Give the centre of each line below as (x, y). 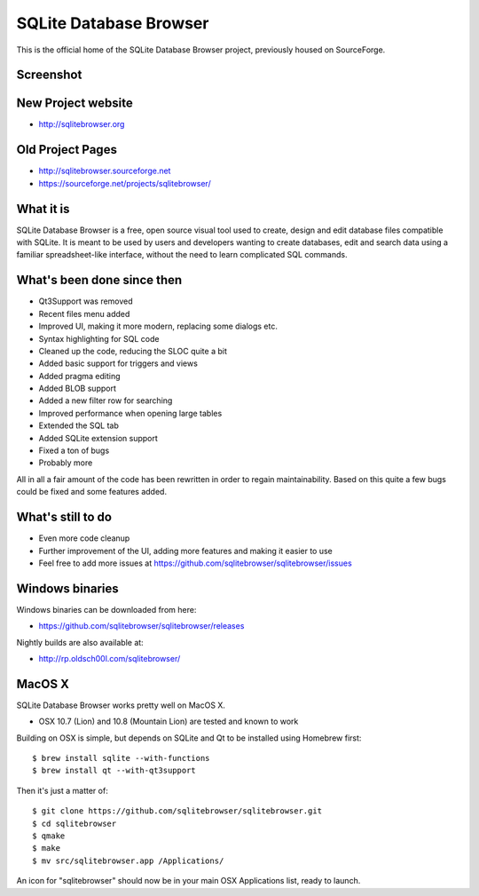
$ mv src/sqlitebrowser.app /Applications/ (128, 860)
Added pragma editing (79, 376)
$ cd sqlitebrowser (75, 823)
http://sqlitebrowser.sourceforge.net (105, 171)
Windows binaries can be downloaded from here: (106, 609)
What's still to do (64, 517)
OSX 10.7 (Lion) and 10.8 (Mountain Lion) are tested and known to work (169, 722)
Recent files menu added (84, 313)
